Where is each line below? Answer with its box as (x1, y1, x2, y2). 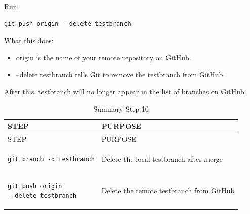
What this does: (4, 35, 54, 46)
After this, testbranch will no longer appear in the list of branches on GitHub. (4, 86, 246, 96)
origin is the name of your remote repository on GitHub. (16, 52, 191, 62)
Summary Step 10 (93, 103, 149, 114)
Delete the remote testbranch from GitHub (101, 185, 235, 196)
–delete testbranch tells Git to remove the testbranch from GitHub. (16, 69, 225, 80)
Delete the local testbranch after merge (101, 153, 223, 164)
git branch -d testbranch (8, 155, 95, 163)
